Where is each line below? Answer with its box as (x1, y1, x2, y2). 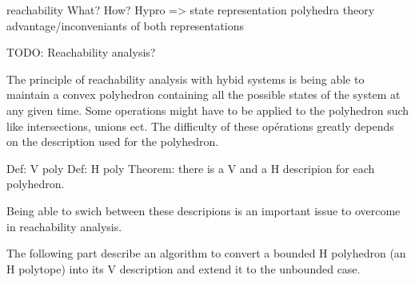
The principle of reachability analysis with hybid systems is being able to (6, 70, 365, 87)
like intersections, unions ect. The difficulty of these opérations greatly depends (6, 117, 394, 134)
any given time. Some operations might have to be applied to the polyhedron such (6, 101, 409, 118)
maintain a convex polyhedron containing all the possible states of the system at (6, 86, 401, 103)
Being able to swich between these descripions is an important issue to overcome (6, 202, 401, 218)
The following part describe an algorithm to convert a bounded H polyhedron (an (6, 245, 406, 261)
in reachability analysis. (6, 218, 122, 234)
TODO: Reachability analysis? (6, 44, 156, 61)
